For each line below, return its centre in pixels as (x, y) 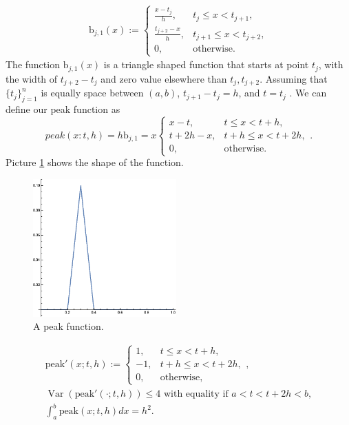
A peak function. (68, 326)
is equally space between (92, 93)
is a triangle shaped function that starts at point (206, 64)
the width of (32, 78)
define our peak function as (63, 109)
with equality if (196, 394)
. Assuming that (294, 78)
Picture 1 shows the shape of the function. (95, 162)
